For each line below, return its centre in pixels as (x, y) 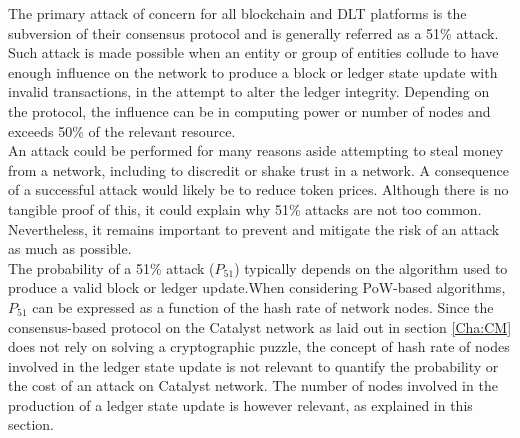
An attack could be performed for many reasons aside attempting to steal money (256, 150)
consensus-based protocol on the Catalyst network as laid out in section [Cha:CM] (260, 326)
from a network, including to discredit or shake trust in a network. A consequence (259, 169)
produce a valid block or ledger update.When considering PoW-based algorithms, (257, 287)
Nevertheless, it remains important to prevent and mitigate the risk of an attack (254, 228)
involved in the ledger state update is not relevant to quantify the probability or (253, 365)
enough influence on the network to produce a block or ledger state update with (253, 71)
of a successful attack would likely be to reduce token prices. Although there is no (258, 189)
